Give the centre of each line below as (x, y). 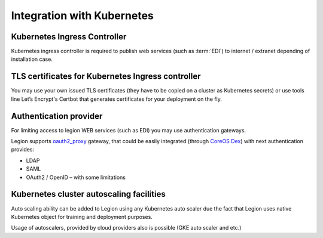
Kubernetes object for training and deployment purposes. (82, 217)
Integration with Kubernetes (82, 16)
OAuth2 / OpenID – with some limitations (76, 177)
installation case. (32, 59)
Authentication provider (57, 116)
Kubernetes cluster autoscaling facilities (88, 194)
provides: (23, 150)
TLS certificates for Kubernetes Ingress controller (106, 77)
